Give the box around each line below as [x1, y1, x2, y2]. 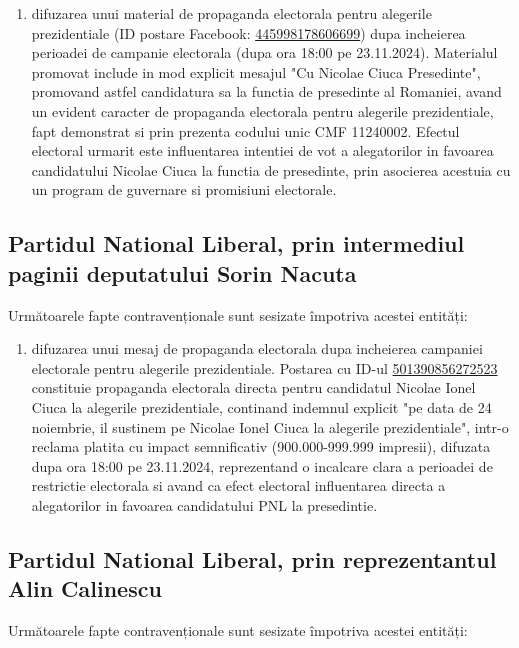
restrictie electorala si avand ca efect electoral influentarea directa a [31, 475, 446, 496]
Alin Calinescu [8, 573, 162, 604]
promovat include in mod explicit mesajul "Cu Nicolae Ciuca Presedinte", [31, 61, 481, 82]
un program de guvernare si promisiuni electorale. [31, 179, 337, 200]
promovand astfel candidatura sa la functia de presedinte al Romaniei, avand [31, 81, 502, 102]
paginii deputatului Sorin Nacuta [8, 257, 357, 288]
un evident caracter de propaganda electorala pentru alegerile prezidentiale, [31, 100, 494, 121]
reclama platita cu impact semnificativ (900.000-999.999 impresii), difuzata [31, 436, 491, 457]
